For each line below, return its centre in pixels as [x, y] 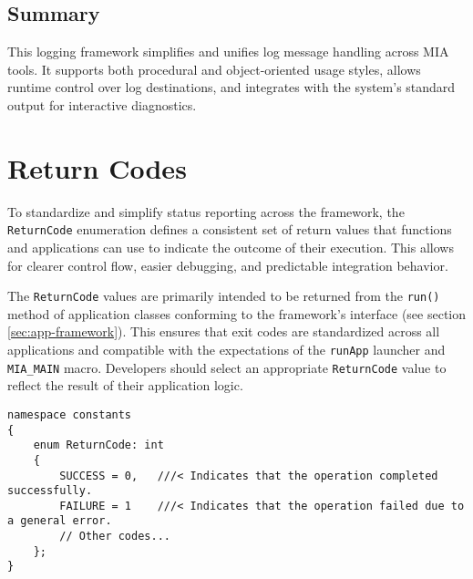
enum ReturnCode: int [98, 445]
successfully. [50, 491]
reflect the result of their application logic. [125, 385]
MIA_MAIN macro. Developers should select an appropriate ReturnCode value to [227, 367]
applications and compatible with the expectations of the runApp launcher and [226, 349]
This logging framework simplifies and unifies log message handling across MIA [228, 52]
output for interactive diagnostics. [102, 104]
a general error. [60, 521]
